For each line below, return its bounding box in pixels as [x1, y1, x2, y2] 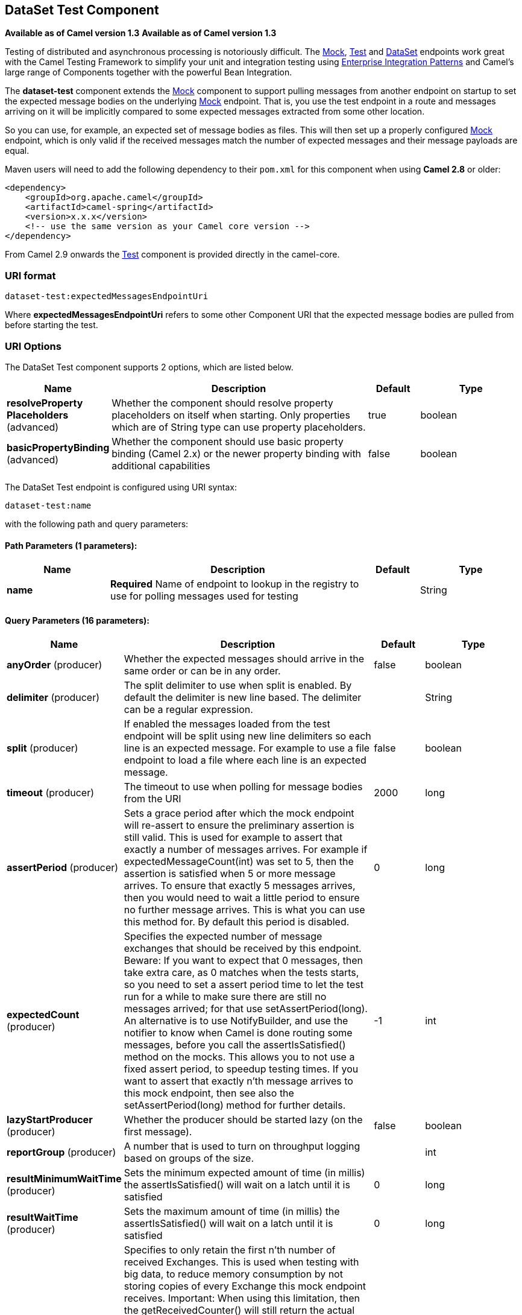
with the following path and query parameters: [5, 518, 189, 529]
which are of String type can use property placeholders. [112, 420, 366, 433]
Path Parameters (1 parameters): [5, 540, 137, 551]
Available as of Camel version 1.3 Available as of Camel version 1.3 [5, 28, 277, 39]
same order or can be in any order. [124, 665, 281, 677]
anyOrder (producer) [7, 659, 102, 671]
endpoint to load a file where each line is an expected [124, 754, 366, 767]
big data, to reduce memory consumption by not [124, 1268, 343, 1281]
